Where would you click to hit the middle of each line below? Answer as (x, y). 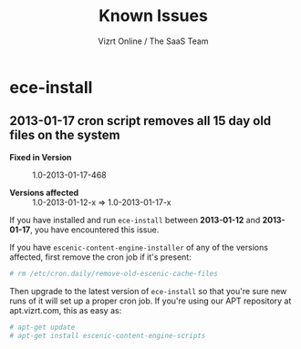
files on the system (65, 135)
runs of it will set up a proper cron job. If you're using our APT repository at (150, 301)
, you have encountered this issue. (95, 230)
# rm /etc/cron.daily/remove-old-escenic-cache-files (114, 273)
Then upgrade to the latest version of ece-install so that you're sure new (148, 291)
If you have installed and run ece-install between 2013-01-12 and (135, 220)
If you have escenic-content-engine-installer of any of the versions (139, 247)
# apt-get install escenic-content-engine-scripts (108, 335)
